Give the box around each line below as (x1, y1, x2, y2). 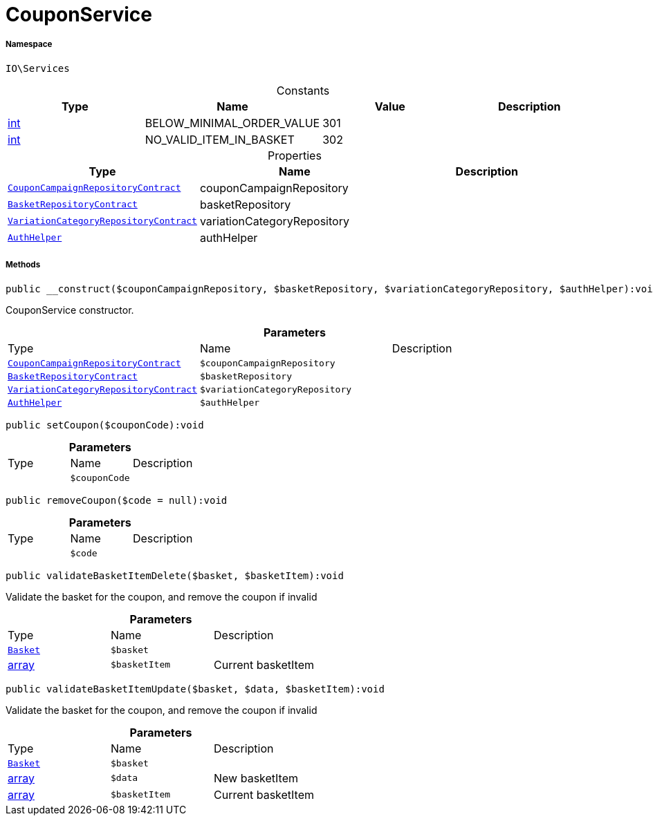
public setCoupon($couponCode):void (6, 419, 204, 431)
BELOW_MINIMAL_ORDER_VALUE (145, 115, 320, 130)
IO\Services (6, 62, 70, 74)
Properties (267, 148, 322, 162)
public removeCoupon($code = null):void (6, 494, 228, 506)
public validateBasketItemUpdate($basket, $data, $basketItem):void (6, 683, 385, 695)
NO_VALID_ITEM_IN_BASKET (145, 132, 295, 147)
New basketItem (214, 771, 299, 785)
